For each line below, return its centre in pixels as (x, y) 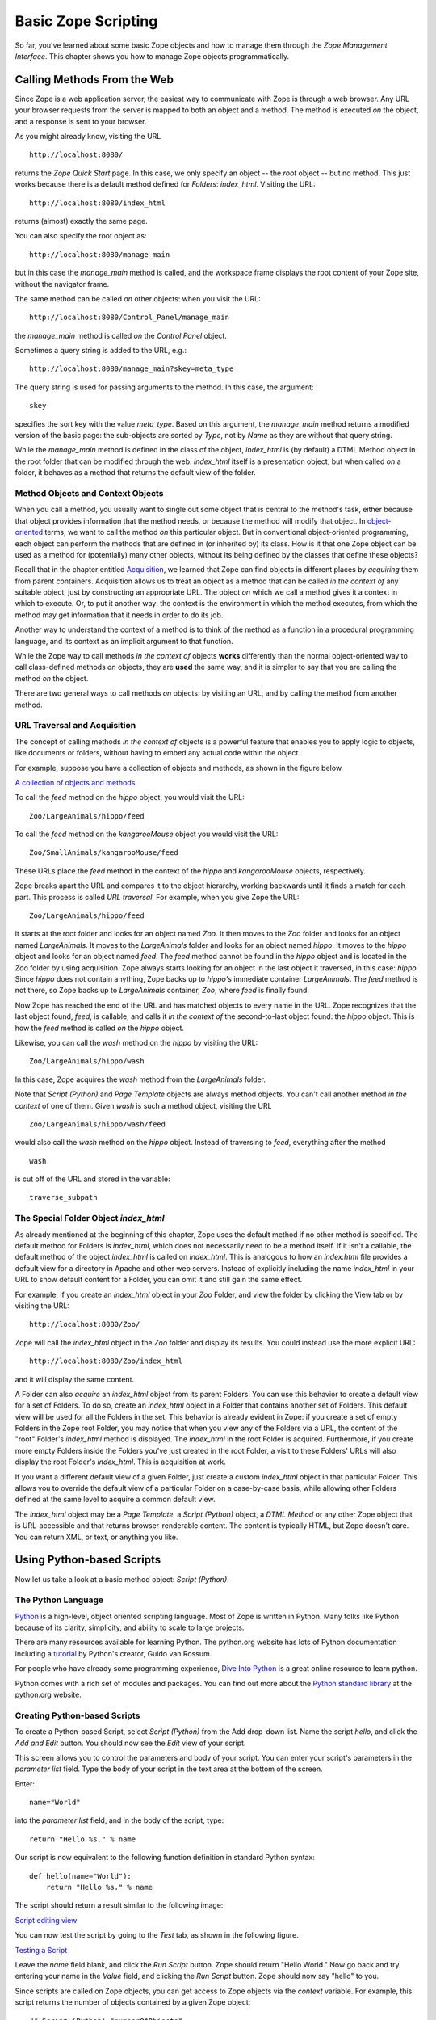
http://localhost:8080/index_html (97, 203)
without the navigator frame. (62, 284)
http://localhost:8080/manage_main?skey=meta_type (132, 369)
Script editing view (46, 1920)
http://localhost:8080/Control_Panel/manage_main (130, 318)
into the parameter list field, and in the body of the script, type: (119, 1820)
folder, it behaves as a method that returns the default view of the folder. (135, 473)
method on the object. (52, 678)
